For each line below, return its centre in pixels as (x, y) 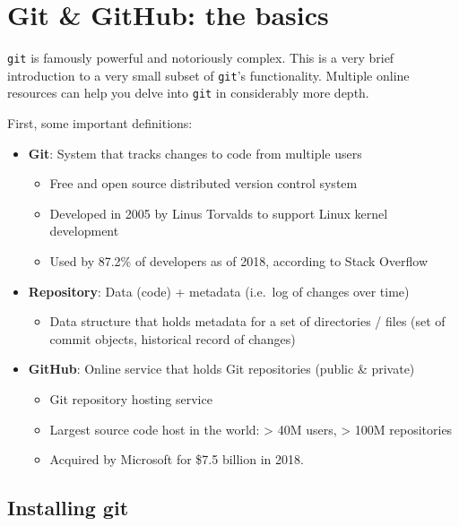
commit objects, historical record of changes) (173, 338)
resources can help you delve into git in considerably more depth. (188, 93)
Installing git (68, 508)
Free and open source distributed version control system (204, 183)
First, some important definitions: (100, 123)
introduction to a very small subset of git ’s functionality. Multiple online (208, 75)
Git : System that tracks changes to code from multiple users (195, 153)
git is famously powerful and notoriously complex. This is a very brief (201, 58)
